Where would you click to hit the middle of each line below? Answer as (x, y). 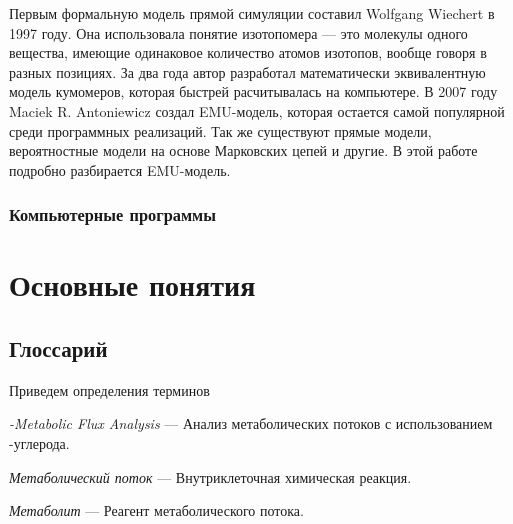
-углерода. (39, 442)
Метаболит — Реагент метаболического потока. (156, 510)
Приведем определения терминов (109, 389)
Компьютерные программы (113, 214)
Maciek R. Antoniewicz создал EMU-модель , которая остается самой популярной (257, 110)
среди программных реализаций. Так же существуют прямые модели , (220, 130)
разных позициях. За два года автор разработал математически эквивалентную (247, 71)
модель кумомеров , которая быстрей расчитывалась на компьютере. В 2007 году (253, 91)
